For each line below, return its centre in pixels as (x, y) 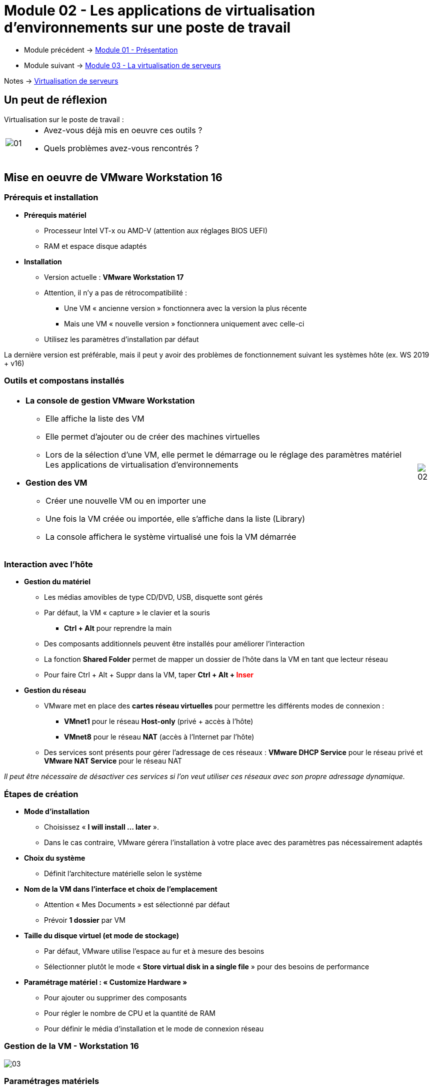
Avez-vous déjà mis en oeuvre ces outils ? (123, 130)
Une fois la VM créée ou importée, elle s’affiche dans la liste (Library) (175, 518)
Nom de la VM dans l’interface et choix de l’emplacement (121, 889)
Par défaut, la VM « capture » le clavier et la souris (127, 613)
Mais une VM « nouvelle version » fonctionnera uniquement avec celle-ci (184, 323)
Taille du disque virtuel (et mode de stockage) (101, 936)
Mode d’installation (57, 812)
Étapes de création (41, 794)
